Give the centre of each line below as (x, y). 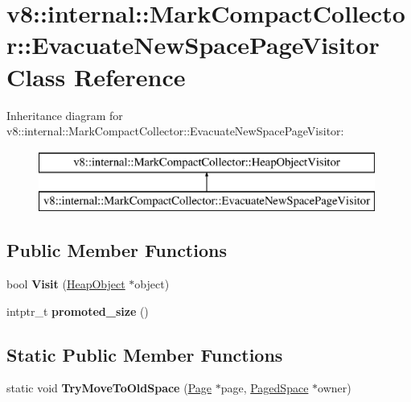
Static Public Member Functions (145, 354)
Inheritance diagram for (65, 115)
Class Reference (96, 76)
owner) (335, 388)
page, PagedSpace (265, 388)
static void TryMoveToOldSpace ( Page (109, 388)
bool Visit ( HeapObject (66, 284)
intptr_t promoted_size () (78, 311)
